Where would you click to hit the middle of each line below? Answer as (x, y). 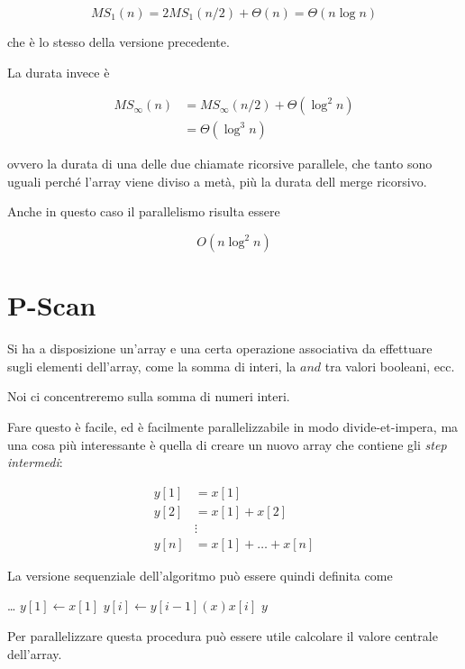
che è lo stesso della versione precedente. (119, 41)
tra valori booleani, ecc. (390, 366)
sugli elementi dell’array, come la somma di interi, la (152, 366)
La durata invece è (59, 72)
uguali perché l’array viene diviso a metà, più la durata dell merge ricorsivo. (217, 181)
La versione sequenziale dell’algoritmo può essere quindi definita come (200, 575)
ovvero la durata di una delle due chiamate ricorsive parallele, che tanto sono (220, 164)
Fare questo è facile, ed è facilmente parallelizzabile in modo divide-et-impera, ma (233, 426)
